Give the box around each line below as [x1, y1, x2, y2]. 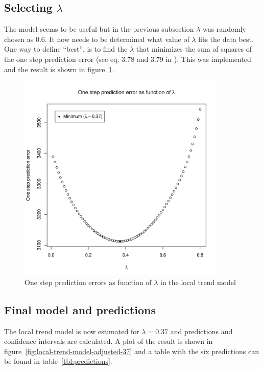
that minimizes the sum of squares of [136, 43, 252, 54]
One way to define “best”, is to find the [4, 43, 128, 54]
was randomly [202, 24, 246, 34]
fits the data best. [198, 33, 254, 44]
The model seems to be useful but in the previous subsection [4, 24, 194, 34]
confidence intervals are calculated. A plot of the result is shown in [4, 336, 213, 346]
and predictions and [170, 325, 233, 336]
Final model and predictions [4, 301, 156, 317]
